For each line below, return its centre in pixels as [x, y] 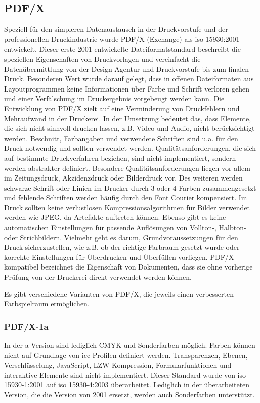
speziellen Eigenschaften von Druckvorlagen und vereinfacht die [102, 58]
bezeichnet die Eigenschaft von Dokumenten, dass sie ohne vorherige [147, 267]
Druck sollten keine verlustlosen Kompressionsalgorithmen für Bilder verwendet [127, 207]
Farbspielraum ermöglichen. [47, 304]
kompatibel [21, 267]
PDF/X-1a [26, 326]
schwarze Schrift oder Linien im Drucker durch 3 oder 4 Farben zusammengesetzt [130, 187]
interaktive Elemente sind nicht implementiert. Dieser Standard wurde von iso [125, 374]
